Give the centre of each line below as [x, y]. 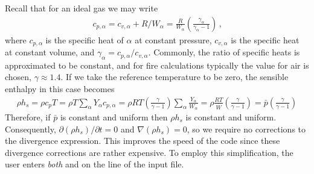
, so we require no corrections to [246, 129]
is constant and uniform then [114, 117]
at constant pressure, [173, 39]
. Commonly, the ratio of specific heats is [224, 52]
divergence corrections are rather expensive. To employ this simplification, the [149, 152]
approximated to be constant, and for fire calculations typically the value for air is [157, 65]
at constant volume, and [50, 52]
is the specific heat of [85, 39]
